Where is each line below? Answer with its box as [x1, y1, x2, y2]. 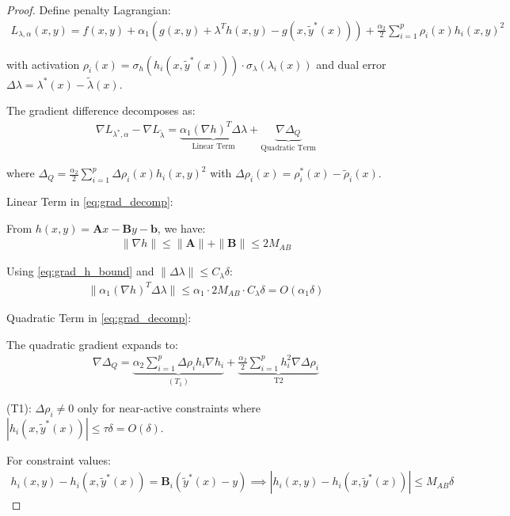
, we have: [157, 219, 206, 236]
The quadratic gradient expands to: [6, 336, 178, 352]
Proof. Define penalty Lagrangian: [6, 2, 171, 17]
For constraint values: [6, 451, 111, 468]
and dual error [316, 55, 386, 72]
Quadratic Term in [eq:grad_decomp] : [6, 309, 192, 326]
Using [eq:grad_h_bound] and [6, 263, 154, 279]
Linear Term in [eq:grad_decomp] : [6, 193, 173, 210]
